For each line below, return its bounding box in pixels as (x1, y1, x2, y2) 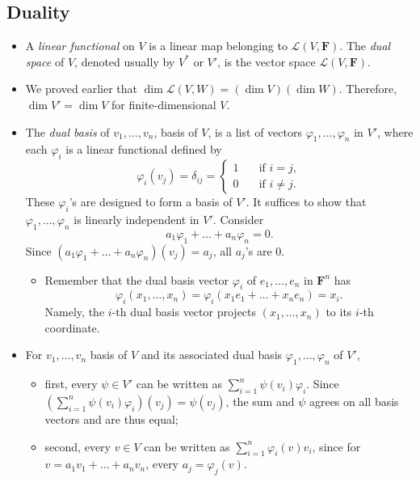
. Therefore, (338, 80, 397, 97)
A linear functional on (25, 37, 135, 54)
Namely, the (44, 303, 105, 320)
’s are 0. (245, 242, 285, 259)
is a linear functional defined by (65, 141, 222, 158)
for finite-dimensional (111, 95, 216, 112)
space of (25, 53, 65, 70)
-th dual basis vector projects (111, 303, 257, 320)
